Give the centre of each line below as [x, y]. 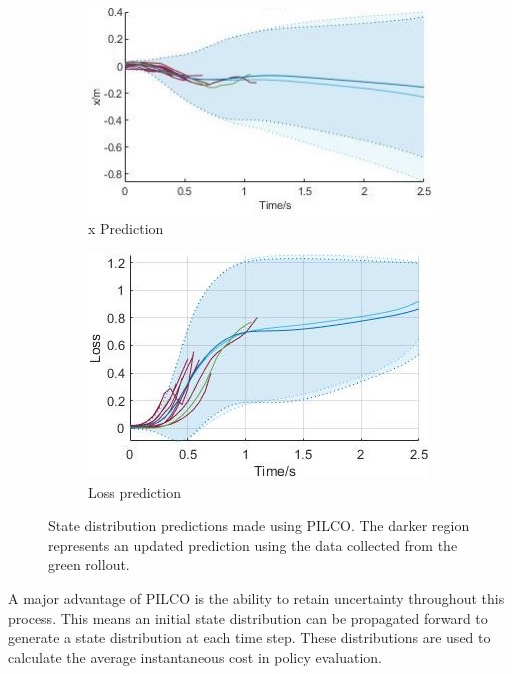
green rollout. [89, 564]
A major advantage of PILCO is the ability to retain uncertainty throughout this [256, 597]
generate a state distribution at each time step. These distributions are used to [249, 637]
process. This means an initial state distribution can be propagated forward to [248, 617]
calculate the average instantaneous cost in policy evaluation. [195, 656]
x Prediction [126, 228]
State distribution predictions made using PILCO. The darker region [259, 525]
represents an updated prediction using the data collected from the [253, 544]
